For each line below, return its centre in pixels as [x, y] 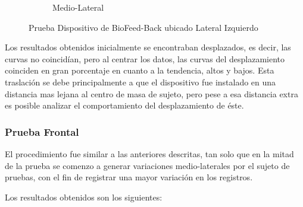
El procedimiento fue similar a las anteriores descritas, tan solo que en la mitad [149, 153]
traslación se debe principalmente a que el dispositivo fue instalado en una [140, 82]
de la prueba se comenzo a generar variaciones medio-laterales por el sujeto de [147, 165]
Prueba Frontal [42, 131]
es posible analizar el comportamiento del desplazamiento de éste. [124, 105]
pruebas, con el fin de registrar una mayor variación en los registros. [129, 177]
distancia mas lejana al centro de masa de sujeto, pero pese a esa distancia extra [151, 93]
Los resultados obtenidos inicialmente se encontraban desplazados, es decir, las [148, 47]
